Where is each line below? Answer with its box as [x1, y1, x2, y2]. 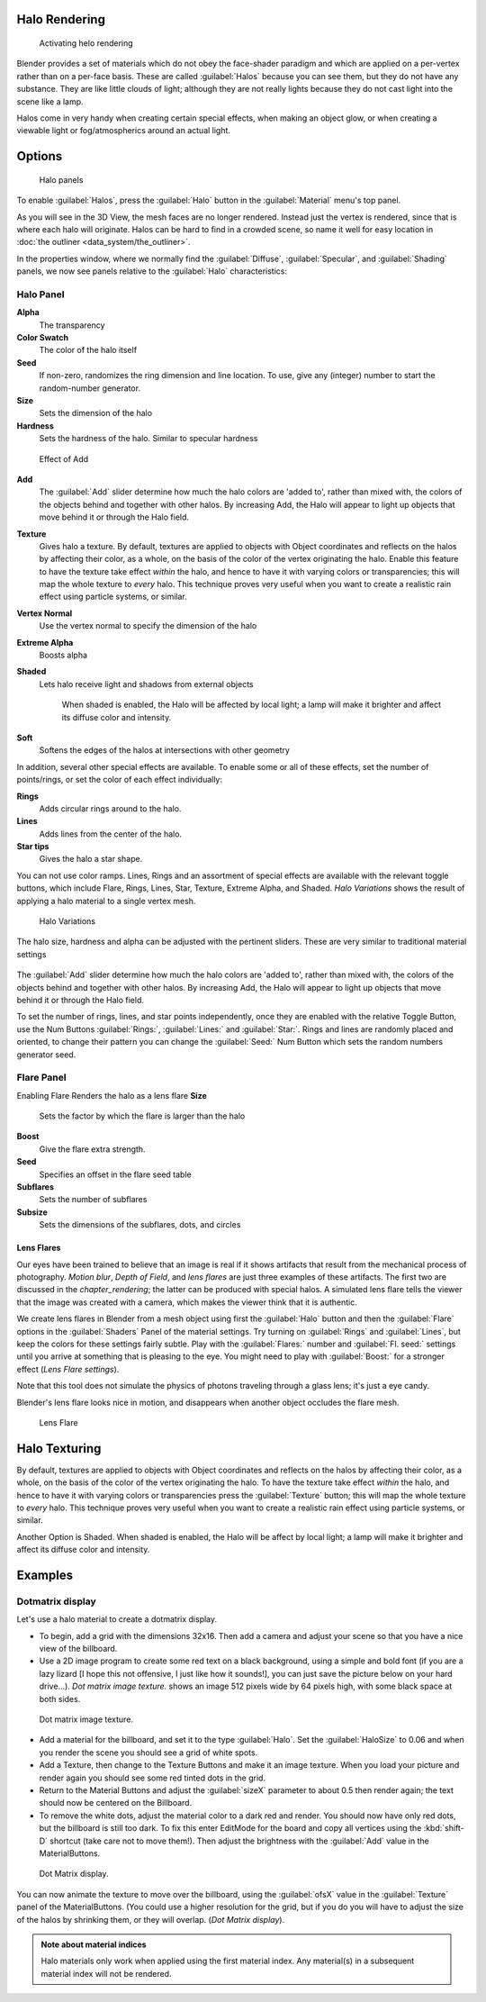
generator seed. [16, 1049, 76, 1060]
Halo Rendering [16, 12, 105, 27]
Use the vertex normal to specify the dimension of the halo [39, 621, 257, 631]
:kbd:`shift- [423, 1823, 465, 1834]
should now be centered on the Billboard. [39, 1798, 193, 1808]
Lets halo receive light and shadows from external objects [39, 678, 254, 689]
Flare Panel [16, 1072, 67, 1084]
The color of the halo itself [39, 345, 138, 356]
